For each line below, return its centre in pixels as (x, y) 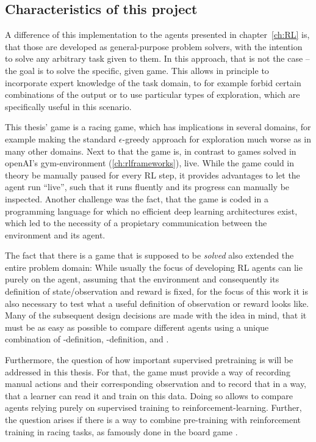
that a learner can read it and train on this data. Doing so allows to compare (149, 395)
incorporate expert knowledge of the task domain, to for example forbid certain (153, 82)
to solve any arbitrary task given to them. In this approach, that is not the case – (157, 58)
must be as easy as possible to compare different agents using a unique (137, 327)
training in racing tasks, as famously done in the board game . (121, 431)
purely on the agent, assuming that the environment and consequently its (142, 279)
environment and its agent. (55, 234)
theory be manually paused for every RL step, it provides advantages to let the (153, 175)
